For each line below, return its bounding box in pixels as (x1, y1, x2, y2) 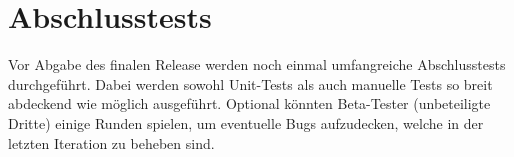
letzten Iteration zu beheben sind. (8, 132, 215, 153)
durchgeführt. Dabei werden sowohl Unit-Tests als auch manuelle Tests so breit (8, 73, 493, 94)
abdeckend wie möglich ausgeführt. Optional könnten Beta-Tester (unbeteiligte (8, 93, 491, 114)
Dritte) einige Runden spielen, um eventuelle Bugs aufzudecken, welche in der (8, 112, 484, 133)
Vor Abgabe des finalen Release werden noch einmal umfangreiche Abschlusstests (8, 54, 506, 75)
